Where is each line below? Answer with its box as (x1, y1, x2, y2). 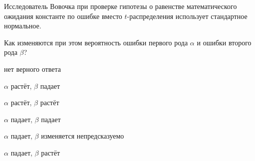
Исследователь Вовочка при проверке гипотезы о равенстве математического (4, 1, 237, 11)
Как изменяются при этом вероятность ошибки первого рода (4, 37, 188, 47)
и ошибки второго (197, 37, 252, 47)
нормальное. (4, 20, 41, 31)
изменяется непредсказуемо (41, 131, 124, 141)
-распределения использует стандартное (127, 10, 248, 21)
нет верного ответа (4, 63, 61, 74)
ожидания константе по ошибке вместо (4, 10, 122, 21)
